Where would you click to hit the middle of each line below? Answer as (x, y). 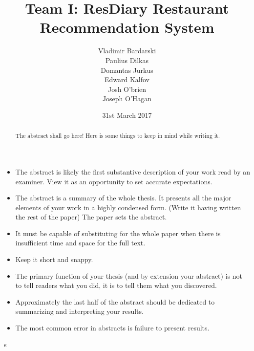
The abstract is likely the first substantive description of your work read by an (133, 171)
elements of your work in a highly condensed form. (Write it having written (128, 207)
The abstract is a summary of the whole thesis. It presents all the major (123, 198)
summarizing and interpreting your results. (79, 311)
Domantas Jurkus (127, 70)
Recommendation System (127, 27)
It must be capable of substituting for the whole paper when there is (118, 233)
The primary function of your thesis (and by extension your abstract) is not (129, 275)
